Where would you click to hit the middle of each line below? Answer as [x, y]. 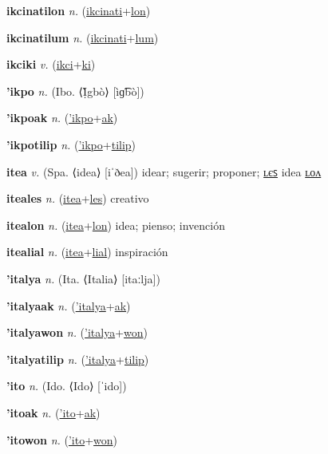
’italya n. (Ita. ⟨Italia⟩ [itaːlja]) [83, 278]
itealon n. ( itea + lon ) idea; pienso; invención [116, 225]
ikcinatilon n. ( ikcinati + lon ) [79, 10]
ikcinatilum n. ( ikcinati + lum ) [83, 37]
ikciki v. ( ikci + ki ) [51, 64]
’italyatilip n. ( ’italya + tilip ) [78, 359]
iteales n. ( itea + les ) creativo [78, 198]
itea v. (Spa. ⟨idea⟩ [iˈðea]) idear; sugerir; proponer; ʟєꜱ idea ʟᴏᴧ [164, 171]
